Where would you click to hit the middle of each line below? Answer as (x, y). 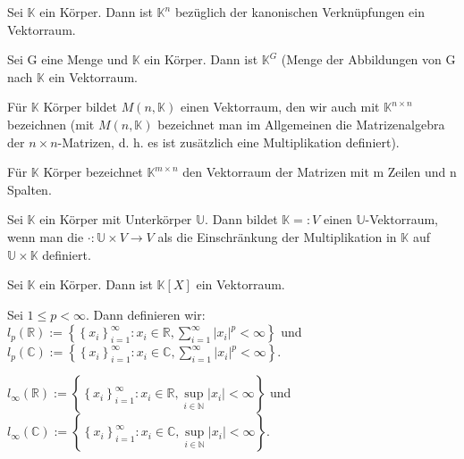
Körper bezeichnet (93, 172)
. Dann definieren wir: (145, 314)
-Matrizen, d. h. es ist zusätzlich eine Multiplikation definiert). (228, 142)
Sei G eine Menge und (68, 59)
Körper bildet (80, 107)
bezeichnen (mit (51, 124)
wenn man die (46, 236)
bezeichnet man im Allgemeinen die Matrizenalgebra (301, 124)
